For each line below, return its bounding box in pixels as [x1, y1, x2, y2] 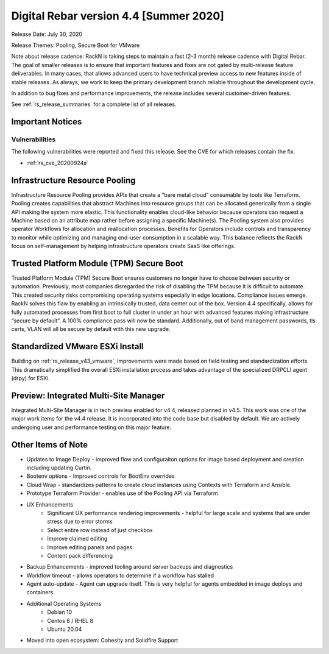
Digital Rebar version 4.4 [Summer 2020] [11, 9, 225, 23]
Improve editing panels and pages [47, 543, 133, 551]
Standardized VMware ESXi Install [11, 341, 144, 352]
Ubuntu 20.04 [47, 625, 82, 633]
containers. [26, 589, 55, 596]
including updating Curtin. [26, 464, 92, 471]
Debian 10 [47, 608, 73, 616]
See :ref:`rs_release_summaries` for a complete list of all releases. [11, 101, 177, 108]
